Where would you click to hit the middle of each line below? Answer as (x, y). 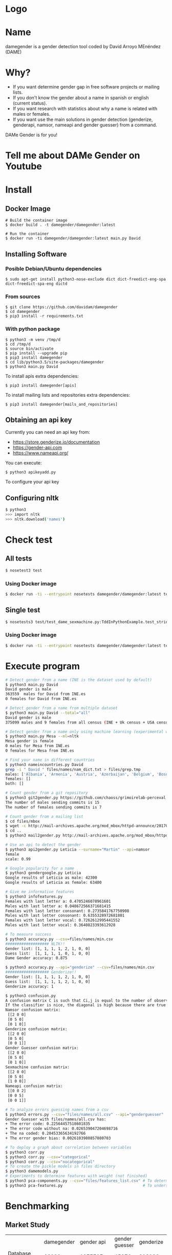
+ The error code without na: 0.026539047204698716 (61, 1129)
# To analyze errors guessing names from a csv (57, 1110)
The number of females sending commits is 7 (53, 807)
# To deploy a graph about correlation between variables (68, 1147)
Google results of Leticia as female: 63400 (53, 883)
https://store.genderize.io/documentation (56, 442)
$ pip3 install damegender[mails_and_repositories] (61, 404)
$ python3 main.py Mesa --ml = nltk (42, 736)
